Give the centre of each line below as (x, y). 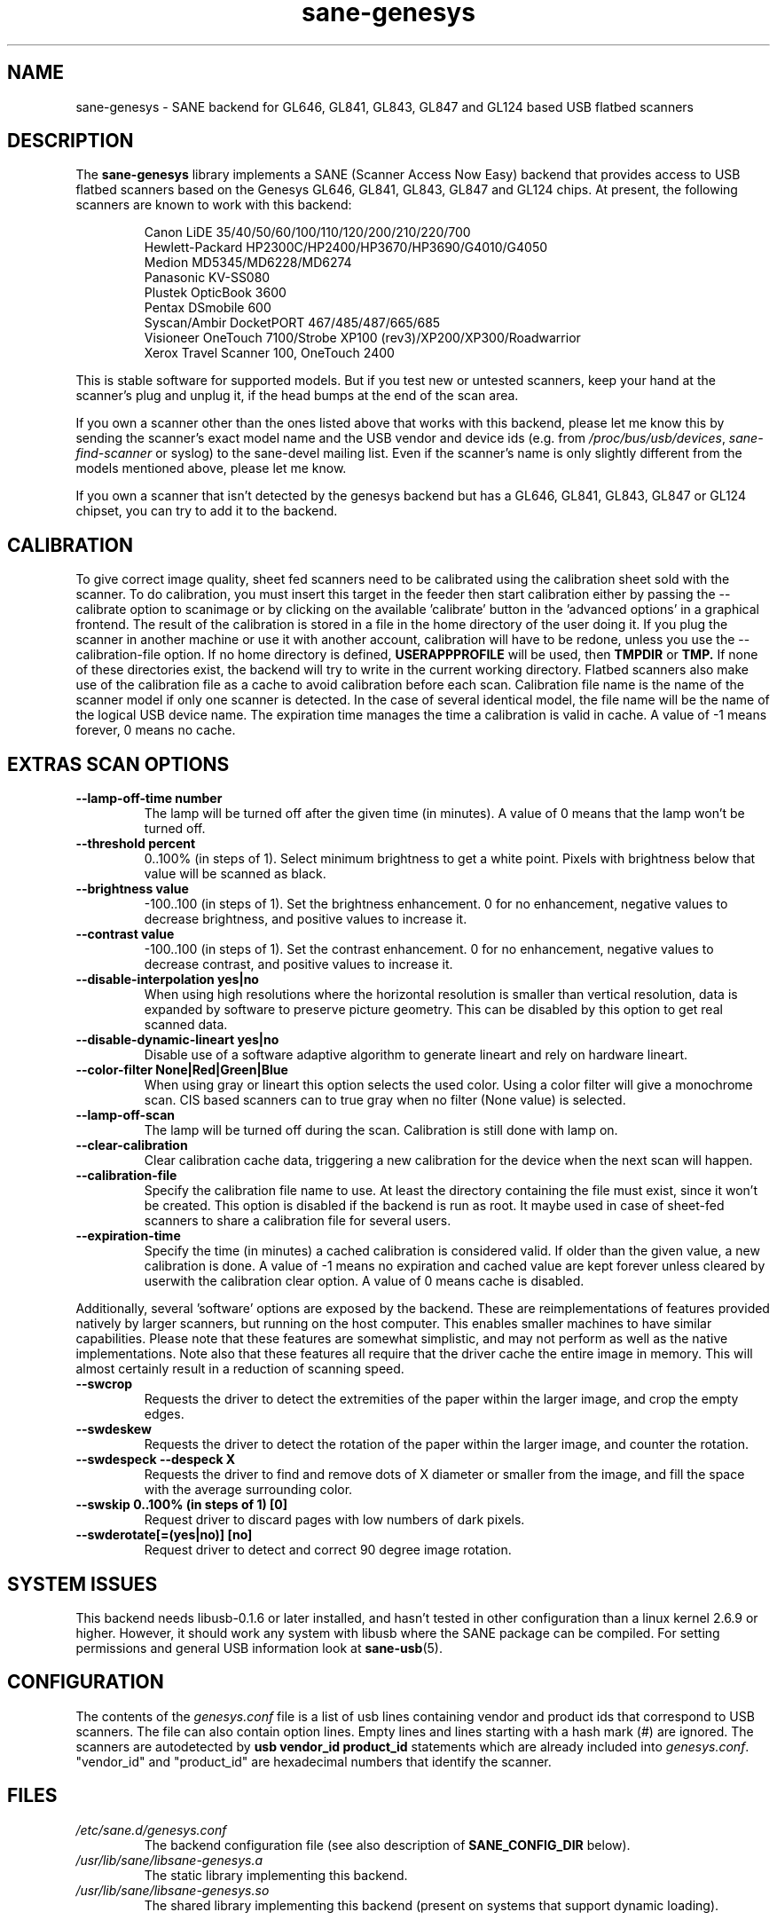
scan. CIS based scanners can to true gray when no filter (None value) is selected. (385, 1100)
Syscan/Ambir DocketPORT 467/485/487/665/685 (292, 323)
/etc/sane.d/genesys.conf (151, 1830)
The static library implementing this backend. (276, 1875)
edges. (164, 1414)
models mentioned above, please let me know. (211, 468)
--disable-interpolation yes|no (167, 980)
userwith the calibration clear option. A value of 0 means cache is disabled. (364, 1281)
